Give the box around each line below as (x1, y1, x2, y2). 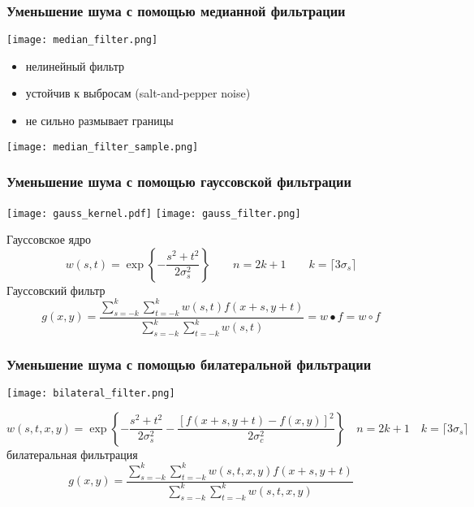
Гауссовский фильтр (6, 281, 106, 298)
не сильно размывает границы (25, 112, 174, 129)
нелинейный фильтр (25, 57, 124, 74)
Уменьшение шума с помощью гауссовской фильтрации (6, 171, 351, 192)
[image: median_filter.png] (6, 34, 158, 46)
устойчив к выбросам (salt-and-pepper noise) (25, 84, 251, 102)
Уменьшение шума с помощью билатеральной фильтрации (6, 353, 372, 374)
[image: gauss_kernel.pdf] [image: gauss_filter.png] (6, 207, 301, 219)
